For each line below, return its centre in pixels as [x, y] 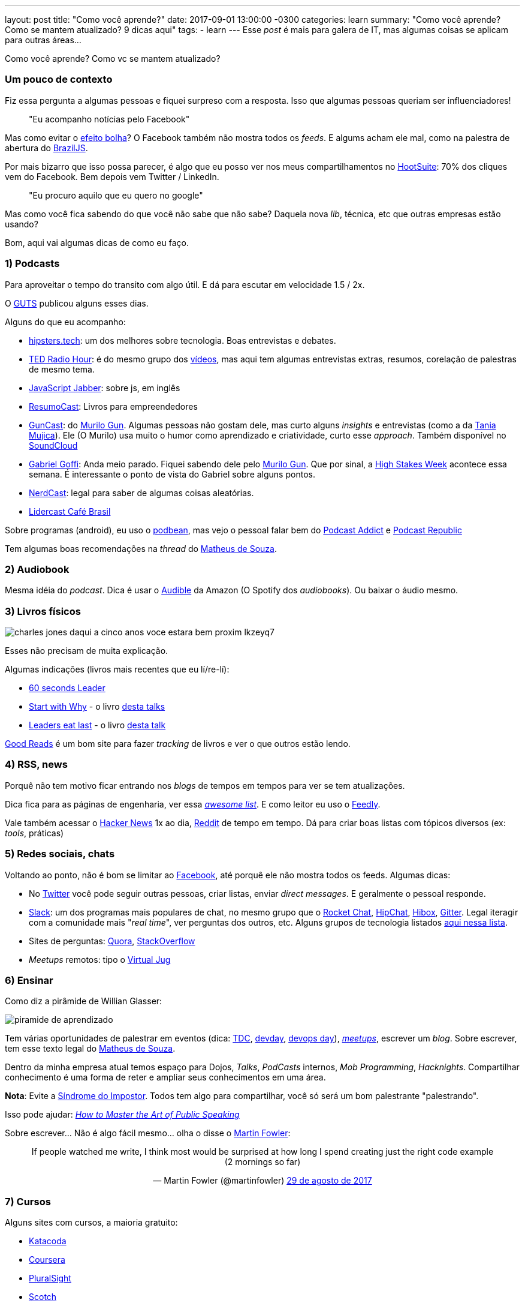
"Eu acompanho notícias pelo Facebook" [109, 119]
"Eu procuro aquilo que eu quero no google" [116, 195]
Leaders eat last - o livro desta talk [97, 725]
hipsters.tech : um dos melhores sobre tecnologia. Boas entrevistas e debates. [182, 340]
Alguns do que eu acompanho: [65, 322]
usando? [22, 224]
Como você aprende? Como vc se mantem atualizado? [113, 58]
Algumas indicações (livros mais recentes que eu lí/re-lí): [117, 669]
